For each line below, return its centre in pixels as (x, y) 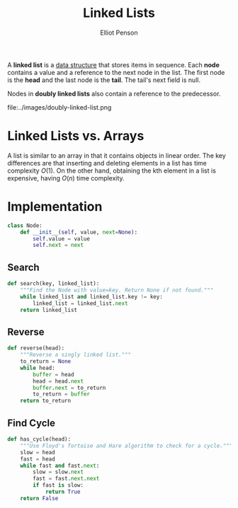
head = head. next (58, 381)
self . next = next (58, 246)
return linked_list (49, 310)
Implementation (55, 207)
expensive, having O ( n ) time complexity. (66, 178)
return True (63, 492)
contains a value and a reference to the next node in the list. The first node (116, 72)
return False (39, 498)
